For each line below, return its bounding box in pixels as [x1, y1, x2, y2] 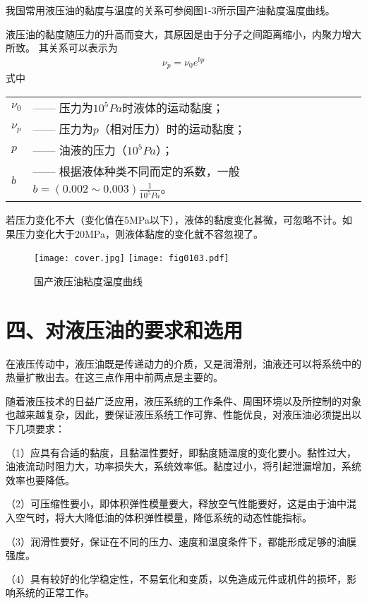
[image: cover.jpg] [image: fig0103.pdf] [34, 253, 229, 264]
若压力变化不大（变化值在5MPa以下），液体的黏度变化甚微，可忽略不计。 [6, 212, 342, 227]
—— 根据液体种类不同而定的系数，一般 [32, 162, 240, 179]
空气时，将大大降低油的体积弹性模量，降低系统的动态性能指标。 [15, 509, 312, 524]
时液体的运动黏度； [122, 99, 224, 116]
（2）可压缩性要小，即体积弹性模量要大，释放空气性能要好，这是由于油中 [6, 496, 347, 511]
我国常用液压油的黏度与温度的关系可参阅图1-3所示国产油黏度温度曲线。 [6, 3, 335, 17]
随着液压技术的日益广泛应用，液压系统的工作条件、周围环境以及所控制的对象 [6, 393, 361, 408]
